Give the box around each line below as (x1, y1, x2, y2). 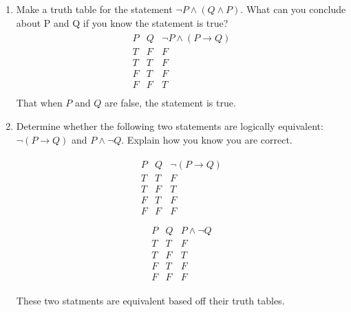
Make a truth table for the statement (16, 2, 173, 16)
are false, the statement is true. (105, 96, 236, 110)
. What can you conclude (240, 2, 346, 16)
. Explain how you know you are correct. (121, 132, 292, 146)
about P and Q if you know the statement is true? (16, 15, 228, 30)
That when (16, 96, 63, 110)
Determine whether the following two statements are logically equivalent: (16, 119, 323, 133)
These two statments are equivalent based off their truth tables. (16, 293, 285, 307)
